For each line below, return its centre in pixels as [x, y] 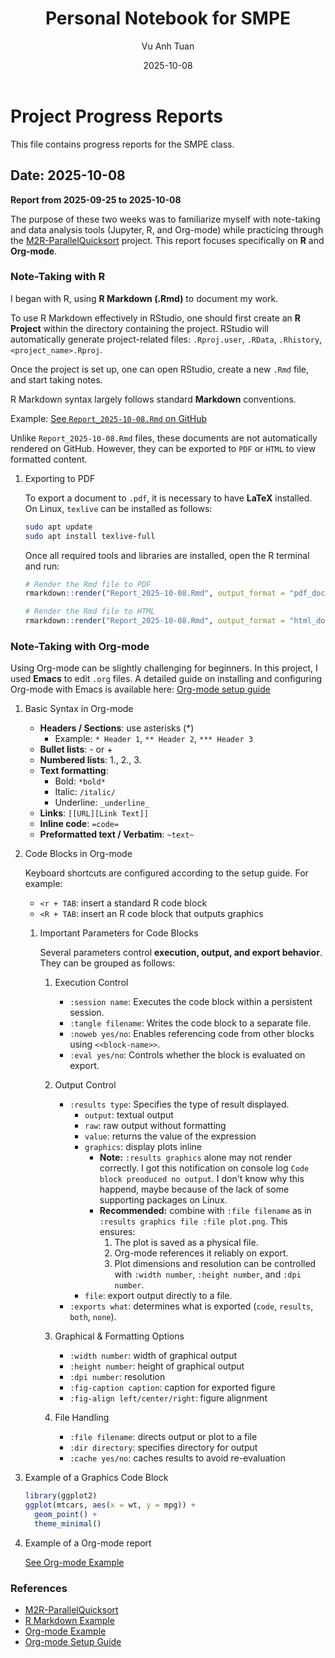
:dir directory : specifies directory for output [163, 1448]
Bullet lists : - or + [76, 749]
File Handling [82, 1418]
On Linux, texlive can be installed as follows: [118, 508]
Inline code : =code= [79, 824]
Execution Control [91, 983]
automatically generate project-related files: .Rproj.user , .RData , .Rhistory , [166, 339]
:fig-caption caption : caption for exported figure [172, 1388]
